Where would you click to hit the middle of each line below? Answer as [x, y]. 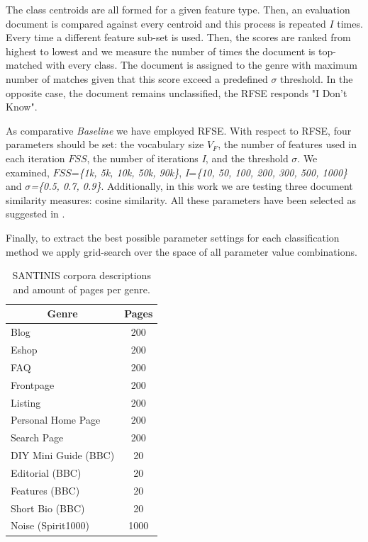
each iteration [35, 158]
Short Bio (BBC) [48, 508]
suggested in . [35, 214]
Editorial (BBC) [46, 472]
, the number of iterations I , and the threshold [188, 158]
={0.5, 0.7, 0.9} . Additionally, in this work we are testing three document [192, 186]
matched [24, 65]
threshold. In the [317, 78]
